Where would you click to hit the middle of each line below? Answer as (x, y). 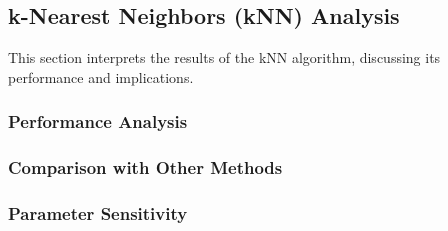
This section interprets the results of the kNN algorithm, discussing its (224, 57)
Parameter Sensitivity (98, 213)
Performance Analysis (98, 121)
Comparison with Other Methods (145, 167)
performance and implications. (101, 76)
